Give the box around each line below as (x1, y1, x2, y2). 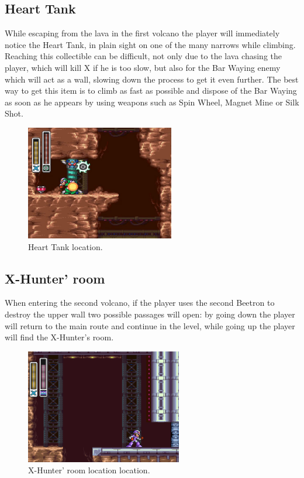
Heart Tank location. (28, 240, 103, 252)
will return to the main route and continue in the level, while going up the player (5, 319, 295, 332)
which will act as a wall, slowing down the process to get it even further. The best (5, 73, 299, 85)
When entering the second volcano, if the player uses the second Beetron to (5, 296, 275, 309)
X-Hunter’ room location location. (28, 464, 150, 476)
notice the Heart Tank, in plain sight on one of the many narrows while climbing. (5, 38, 296, 50)
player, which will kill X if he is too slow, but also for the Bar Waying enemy (5, 61, 281, 73)
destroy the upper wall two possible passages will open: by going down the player (5, 308, 295, 320)
